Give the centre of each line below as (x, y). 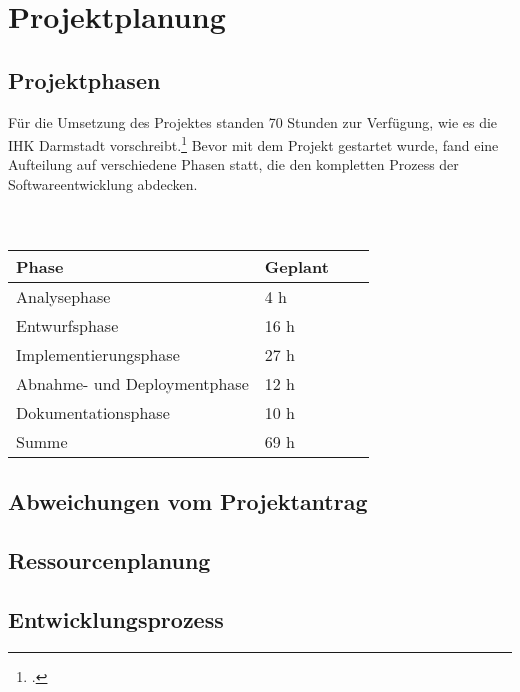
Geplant (296, 266)
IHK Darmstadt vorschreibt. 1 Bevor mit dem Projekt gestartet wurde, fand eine (253, 143)
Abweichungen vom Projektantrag (188, 501)
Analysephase (63, 296)
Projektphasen (84, 79)
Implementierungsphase (98, 354)
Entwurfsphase (67, 325)
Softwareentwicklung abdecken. (103, 184)
